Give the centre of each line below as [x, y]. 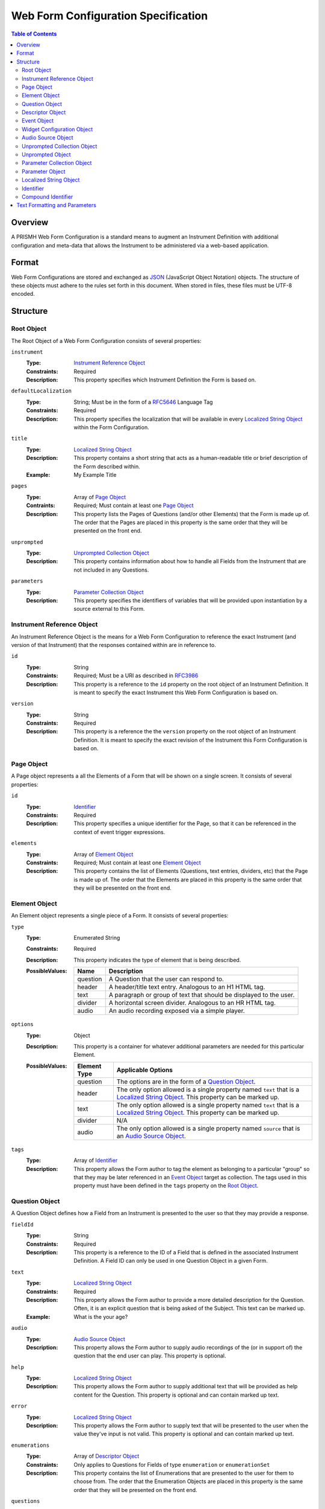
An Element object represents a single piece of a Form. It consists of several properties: [120, 916]
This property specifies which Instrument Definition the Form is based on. [165, 380]
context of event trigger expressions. [119, 832]
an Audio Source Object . [151, 1136]
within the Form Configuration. [112, 427]
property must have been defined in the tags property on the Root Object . [166, 1185]
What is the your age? [101, 1316]
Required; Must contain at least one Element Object [137, 863]
